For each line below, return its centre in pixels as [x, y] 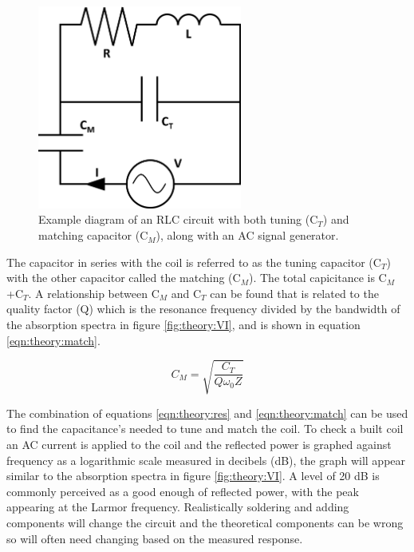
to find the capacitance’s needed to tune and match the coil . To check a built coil [205, 429]
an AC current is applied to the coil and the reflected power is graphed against [199, 444]
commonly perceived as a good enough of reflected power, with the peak [183, 491]
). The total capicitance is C [317, 278]
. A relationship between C [94, 293]
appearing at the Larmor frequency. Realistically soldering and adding [178, 507]
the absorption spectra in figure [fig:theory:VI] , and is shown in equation [183, 325]
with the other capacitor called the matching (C [124, 278]
